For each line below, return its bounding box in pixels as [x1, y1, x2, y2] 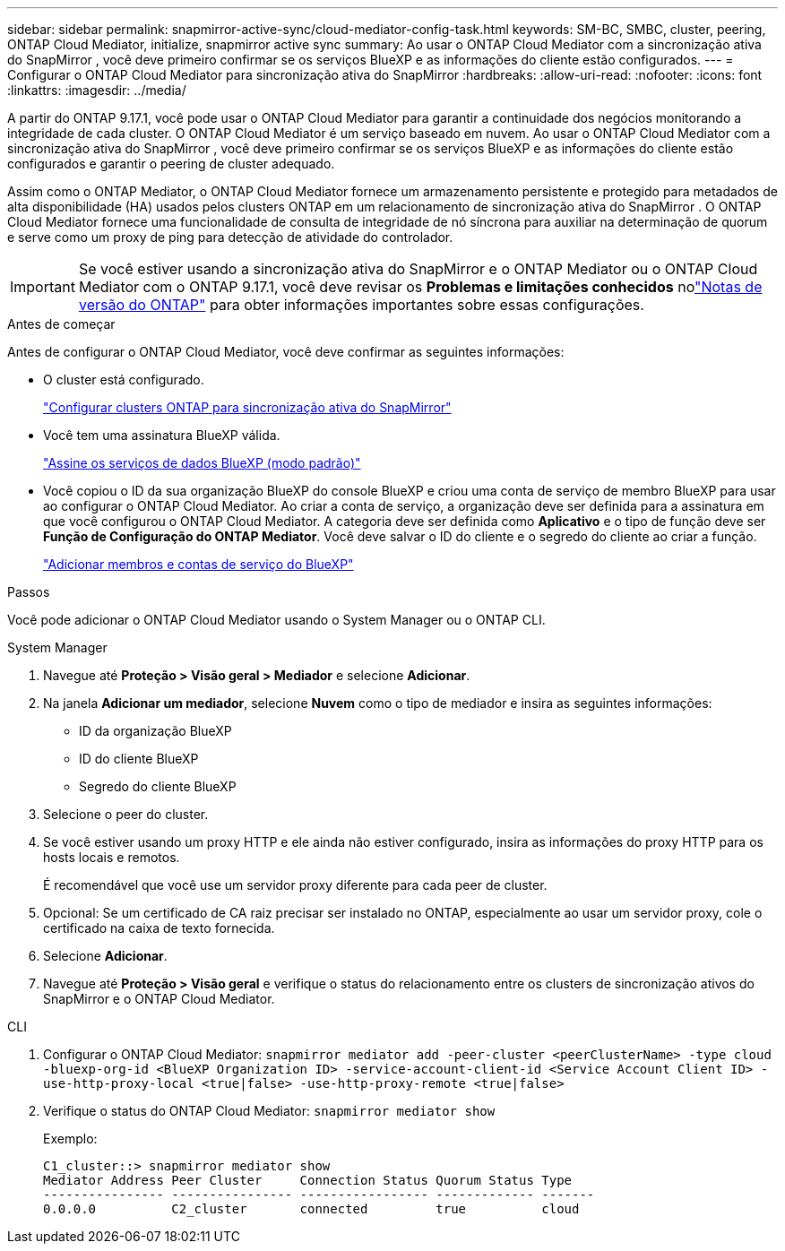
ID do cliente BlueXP [79, 751, 199, 766]
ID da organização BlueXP [79, 723, 232, 738]
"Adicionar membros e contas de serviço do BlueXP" [43, 556, 354, 572]
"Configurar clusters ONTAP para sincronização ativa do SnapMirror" [43, 400, 452, 415]
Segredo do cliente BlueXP [79, 779, 237, 794]
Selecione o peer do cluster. [43, 807, 209, 822]
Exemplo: [43, 1131, 98, 1146]
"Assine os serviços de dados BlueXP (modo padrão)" [43, 455, 361, 470]
